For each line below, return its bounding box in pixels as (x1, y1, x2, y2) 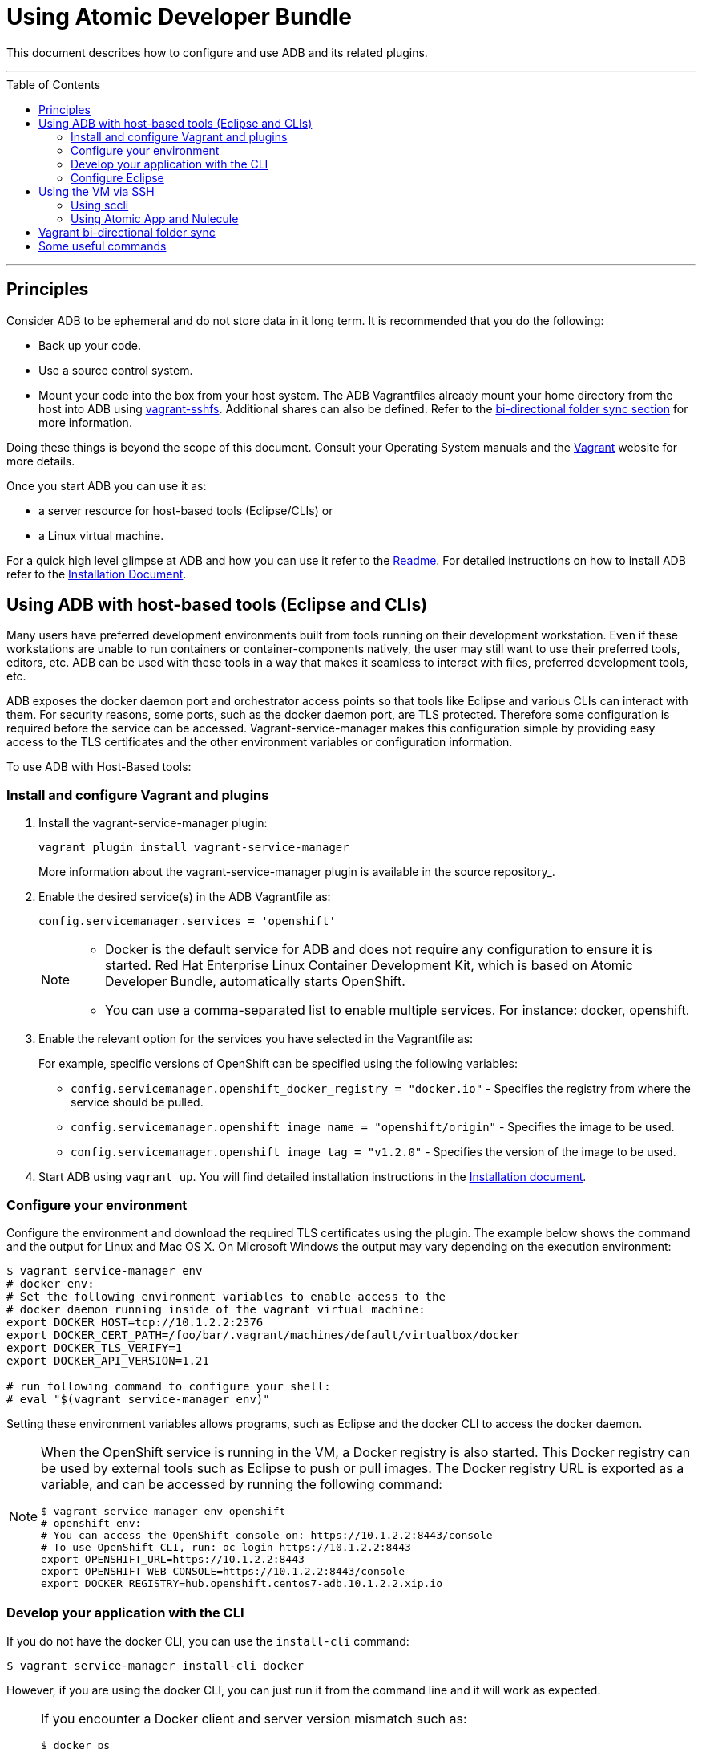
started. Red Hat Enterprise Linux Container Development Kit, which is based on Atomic (105, 957, 633, 974)
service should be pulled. (71, 1095, 204, 1110)
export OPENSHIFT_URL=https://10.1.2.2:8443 (41, 1552, 305, 1565)
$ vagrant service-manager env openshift (41, 1504, 286, 1517)
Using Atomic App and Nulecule (71, 211, 239, 225)
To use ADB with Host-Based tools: (6, 760, 192, 774)
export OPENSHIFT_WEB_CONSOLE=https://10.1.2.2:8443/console (41, 1564, 405, 1577)
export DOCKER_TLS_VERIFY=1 (6, 1341, 183, 1354)
